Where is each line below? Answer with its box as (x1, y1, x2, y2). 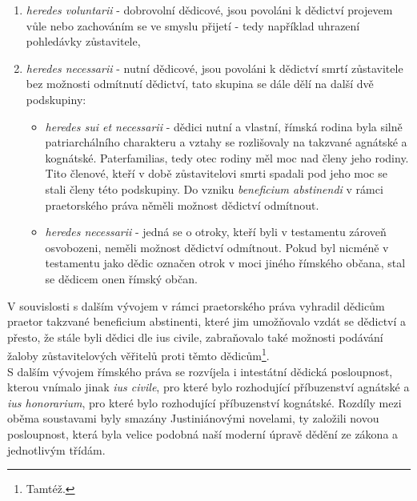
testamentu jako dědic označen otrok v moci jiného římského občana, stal (45, 255, 406, 271)
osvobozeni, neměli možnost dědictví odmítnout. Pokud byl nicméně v (45, 238, 389, 255)
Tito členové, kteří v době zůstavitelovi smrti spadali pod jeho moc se (45, 165, 387, 182)
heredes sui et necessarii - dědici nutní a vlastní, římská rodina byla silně (45, 118, 403, 134)
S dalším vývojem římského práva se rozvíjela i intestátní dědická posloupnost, (7, 363, 393, 379)
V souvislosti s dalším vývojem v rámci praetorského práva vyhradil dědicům (7, 297, 385, 314)
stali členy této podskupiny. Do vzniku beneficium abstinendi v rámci (45, 180, 383, 197)
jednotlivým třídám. (7, 441, 106, 458)
